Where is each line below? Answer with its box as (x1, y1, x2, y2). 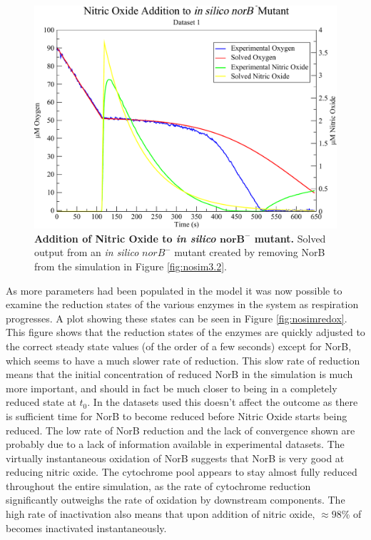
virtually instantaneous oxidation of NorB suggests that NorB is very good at (6, 450, 345, 465)
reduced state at (6, 394, 76, 409)
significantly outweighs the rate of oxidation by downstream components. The (6, 492, 345, 507)
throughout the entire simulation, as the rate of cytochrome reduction (6, 478, 311, 493)
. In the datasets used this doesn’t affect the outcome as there (87, 394, 358, 409)
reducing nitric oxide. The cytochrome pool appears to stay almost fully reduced (6, 464, 357, 479)
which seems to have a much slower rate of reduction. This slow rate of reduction (6, 352, 360, 367)
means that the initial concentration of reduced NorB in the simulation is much (6, 367, 353, 382)
